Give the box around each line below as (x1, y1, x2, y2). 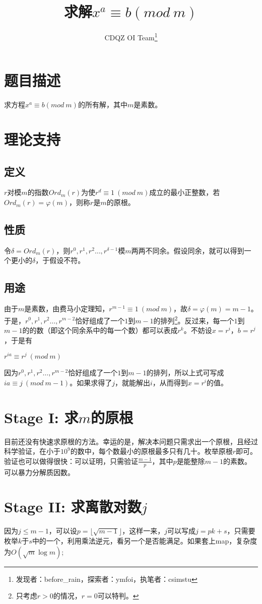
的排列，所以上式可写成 (146, 367, 224, 378)
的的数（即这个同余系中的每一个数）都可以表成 (22, 325, 178, 335)
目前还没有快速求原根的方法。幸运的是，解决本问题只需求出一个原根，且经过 (4, 436, 258, 446)
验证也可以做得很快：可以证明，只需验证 (4, 455, 138, 466)
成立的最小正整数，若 (149, 187, 220, 197)
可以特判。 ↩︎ (97, 590, 139, 601)
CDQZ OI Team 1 (104, 31, 158, 42)
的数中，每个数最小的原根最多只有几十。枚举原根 (70, 446, 233, 456)
